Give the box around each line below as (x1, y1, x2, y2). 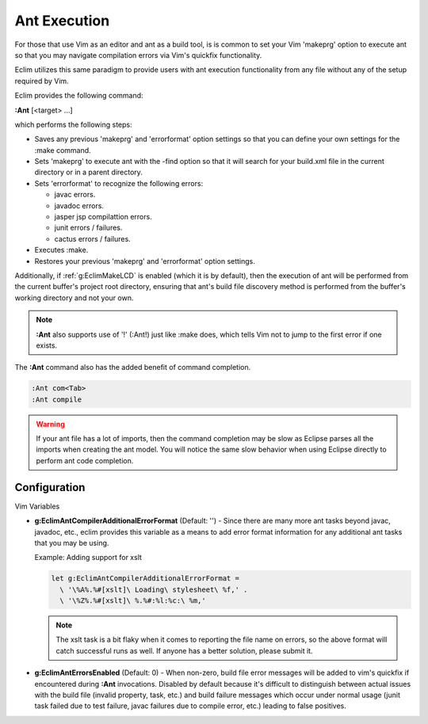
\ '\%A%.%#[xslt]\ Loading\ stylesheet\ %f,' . (59, 585, 248, 594)
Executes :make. (34, 246, 89, 255)
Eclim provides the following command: (14, 91, 143, 101)
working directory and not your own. (14, 293, 134, 303)
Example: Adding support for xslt (34, 553, 143, 562)
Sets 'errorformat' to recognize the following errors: (34, 178, 204, 188)
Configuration (14, 480, 86, 494)
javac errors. (54, 190, 96, 200)
